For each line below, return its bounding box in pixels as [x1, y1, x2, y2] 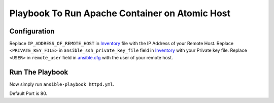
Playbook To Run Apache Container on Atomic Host [9, 8, 231, 19]
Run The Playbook [9, 67, 68, 76]
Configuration [9, 27, 55, 36]
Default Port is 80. [9, 90, 48, 96]
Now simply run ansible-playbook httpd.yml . [9, 81, 114, 87]
